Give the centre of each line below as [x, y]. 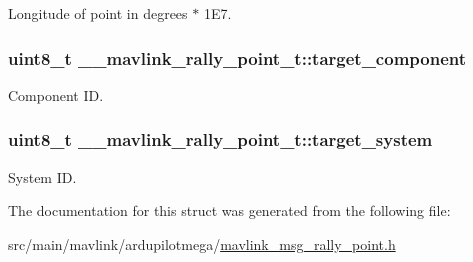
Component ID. [56, 94]
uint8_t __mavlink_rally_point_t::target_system [220, 139]
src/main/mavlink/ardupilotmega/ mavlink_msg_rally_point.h [202, 243]
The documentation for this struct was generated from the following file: [229, 210]
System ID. [42, 176]
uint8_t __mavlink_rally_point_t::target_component [237, 57]
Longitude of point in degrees [98, 13]
